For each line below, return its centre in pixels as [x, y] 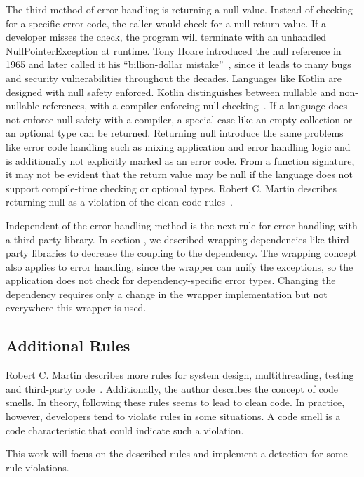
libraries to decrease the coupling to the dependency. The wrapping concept [194, 253]
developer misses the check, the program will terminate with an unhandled [166, 37]
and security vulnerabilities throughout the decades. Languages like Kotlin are [174, 78]
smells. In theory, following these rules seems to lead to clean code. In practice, [175, 402]
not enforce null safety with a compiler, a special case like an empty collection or [179, 119]
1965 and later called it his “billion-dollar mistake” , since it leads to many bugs [178, 64]
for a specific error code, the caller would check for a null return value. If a [166, 23]
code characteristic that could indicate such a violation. [125, 430]
